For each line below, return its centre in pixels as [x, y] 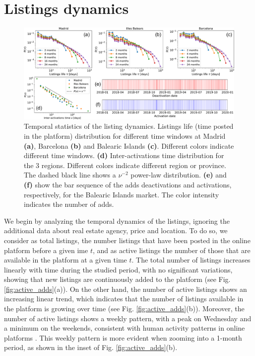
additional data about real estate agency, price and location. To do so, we [116, 230]
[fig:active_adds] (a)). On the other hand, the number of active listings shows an [126, 289]
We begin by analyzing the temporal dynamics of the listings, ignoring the [117, 221]
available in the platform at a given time [65, 260]
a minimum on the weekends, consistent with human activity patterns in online [125, 328]
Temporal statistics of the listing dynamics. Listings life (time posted [129, 126]
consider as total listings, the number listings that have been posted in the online [127, 240]
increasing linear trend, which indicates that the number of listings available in [124, 299]
